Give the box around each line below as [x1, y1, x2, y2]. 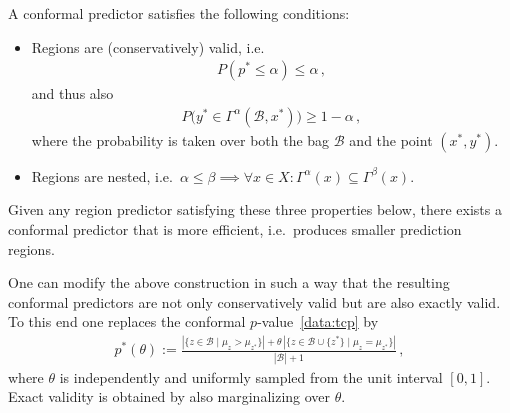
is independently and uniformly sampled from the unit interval [59, 366, 443, 387]
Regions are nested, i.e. [31, 165, 173, 186]
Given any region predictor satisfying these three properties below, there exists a [8, 199, 502, 220]
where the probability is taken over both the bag [31, 129, 330, 150]
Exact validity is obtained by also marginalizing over [8, 386, 331, 407]
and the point [349, 129, 433, 150]
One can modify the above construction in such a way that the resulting [8, 272, 450, 293]
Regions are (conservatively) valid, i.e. [31, 36, 265, 57]
